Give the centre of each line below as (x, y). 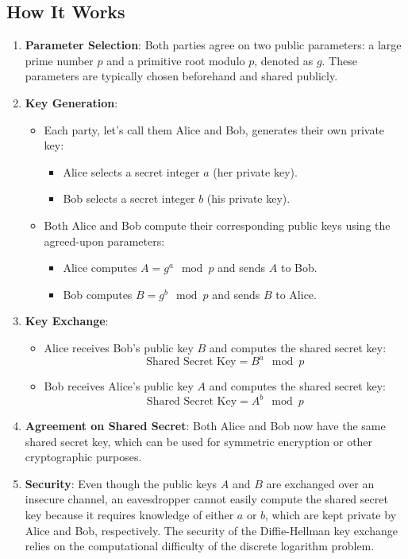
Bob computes (98, 294)
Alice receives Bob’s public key (119, 347)
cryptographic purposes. (83, 457)
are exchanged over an (320, 483)
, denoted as (284, 60)
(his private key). (248, 198)
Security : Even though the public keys (121, 483)
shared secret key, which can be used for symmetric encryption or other (199, 441)
